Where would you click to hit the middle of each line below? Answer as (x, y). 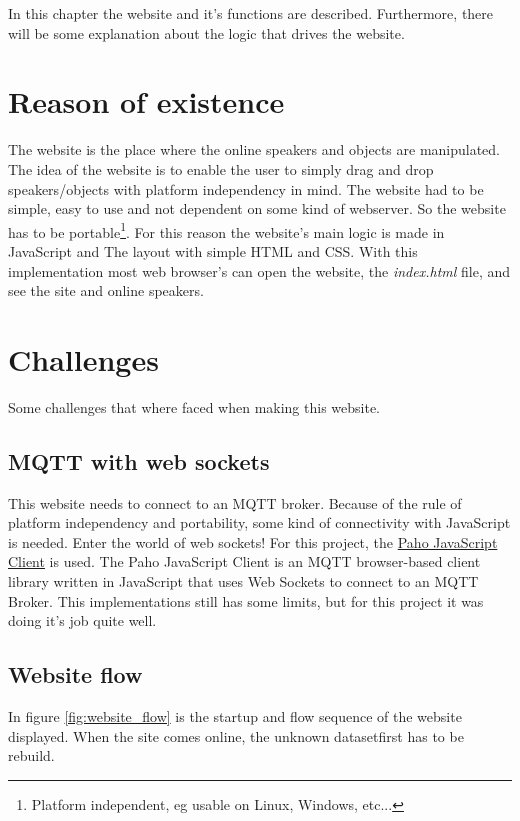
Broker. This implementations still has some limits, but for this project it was (246, 600)
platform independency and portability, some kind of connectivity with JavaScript (259, 522)
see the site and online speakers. (106, 290)
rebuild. (31, 755)
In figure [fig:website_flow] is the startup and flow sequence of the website (235, 716)
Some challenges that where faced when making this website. (194, 406)
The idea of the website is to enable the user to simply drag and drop (221, 168)
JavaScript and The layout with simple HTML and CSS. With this (213, 250)
